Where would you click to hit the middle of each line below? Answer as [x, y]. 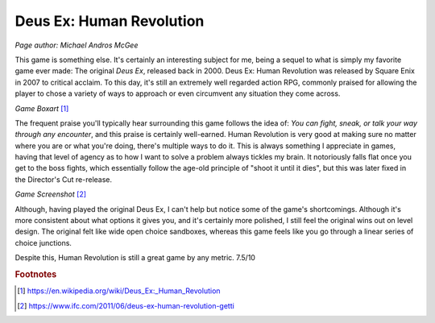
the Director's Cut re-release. [64, 179]
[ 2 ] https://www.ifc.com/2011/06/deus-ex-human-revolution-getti [126, 305]
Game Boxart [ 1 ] [42, 108]
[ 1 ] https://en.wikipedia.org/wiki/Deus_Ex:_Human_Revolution [119, 291]
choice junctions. [43, 242]
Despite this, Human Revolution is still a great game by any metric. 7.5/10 [135, 258]
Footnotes [36, 274]
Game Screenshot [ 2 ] [51, 194]
